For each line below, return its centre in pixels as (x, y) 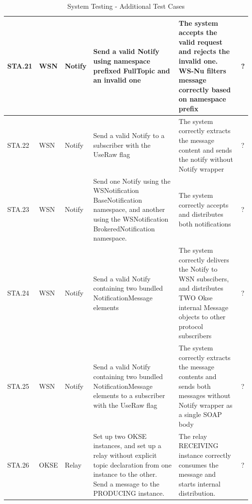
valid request (200, 42)
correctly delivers (204, 259)
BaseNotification (118, 200)
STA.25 (18, 386)
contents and (197, 376)
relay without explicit (125, 455)
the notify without (206, 159)
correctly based (205, 89)
